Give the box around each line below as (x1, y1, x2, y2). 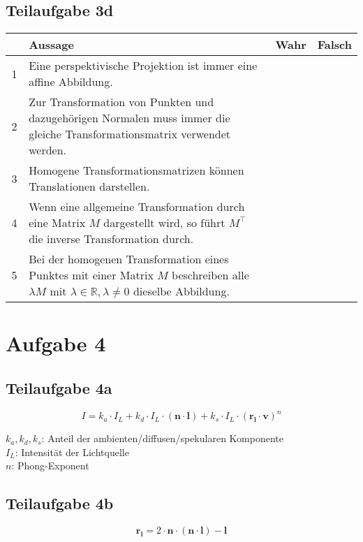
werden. (29, 142, 67, 159)
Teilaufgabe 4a (6, 376, 112, 398)
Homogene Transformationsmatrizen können (29, 162, 244, 179)
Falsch (317, 36, 352, 53)
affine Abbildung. (29, 73, 113, 90)
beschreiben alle (172, 267, 249, 284)
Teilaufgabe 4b (6, 492, 114, 514)
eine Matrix (29, 214, 86, 231)
